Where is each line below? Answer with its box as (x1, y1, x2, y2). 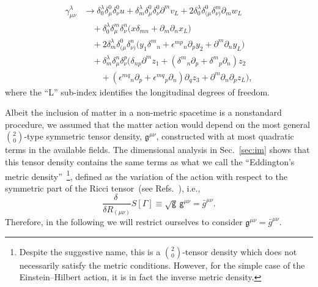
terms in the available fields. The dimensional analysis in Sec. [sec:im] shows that (5, 143, 310, 156)
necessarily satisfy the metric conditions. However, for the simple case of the (19, 258, 305, 271)
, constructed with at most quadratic (156, 130, 294, 143)
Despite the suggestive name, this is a (19, 245, 161, 258)
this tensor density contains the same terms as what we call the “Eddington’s (5, 155, 295, 168)
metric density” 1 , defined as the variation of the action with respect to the (5, 168, 287, 182)
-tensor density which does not (182, 245, 297, 258)
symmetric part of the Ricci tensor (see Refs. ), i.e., (5, 181, 201, 194)
